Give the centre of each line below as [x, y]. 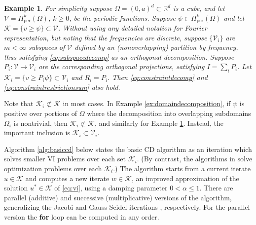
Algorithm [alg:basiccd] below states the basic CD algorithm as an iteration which [128, 149]
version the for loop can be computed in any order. [82, 216]
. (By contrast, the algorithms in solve [195, 159]
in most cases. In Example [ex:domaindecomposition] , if [147, 103]
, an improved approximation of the [185, 178]
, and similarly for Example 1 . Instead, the [159, 123]
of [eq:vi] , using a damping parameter [111, 188]
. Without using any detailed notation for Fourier [132, 28]
